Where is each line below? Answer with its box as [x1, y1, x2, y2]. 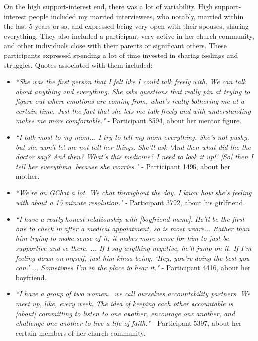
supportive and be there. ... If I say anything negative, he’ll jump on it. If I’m [15, 243, 252, 253]
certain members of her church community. [15, 327, 146, 338]
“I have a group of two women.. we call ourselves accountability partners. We [15, 288, 250, 299]
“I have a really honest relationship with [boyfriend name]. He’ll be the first [15, 214, 245, 224]
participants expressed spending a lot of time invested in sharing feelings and [4, 50, 238, 60]
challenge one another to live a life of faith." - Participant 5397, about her [15, 318, 242, 328]
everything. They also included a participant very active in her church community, [4, 30, 254, 41]
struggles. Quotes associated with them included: [4, 59, 153, 70]
